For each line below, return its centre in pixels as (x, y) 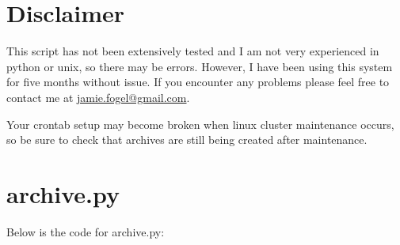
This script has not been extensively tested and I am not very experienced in (193, 51)
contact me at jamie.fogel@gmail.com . (98, 97)
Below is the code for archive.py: (86, 231)
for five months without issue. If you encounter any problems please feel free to (198, 82)
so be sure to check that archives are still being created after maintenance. (187, 139)
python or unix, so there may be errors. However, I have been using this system (200, 66)
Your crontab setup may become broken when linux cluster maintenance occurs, (200, 124)
